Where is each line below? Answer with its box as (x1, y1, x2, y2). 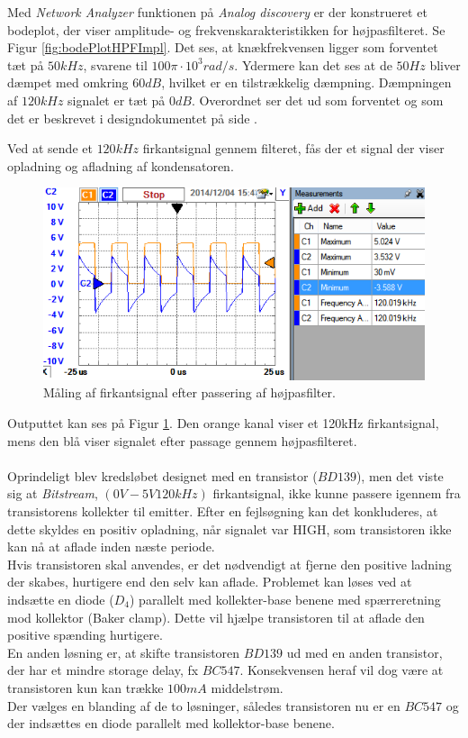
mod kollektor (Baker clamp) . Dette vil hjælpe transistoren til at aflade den (7, 607, 425, 626)
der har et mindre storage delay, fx (7, 661, 199, 679)
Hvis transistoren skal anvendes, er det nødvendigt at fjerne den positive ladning (7, 554, 452, 573)
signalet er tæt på (67, 90, 166, 109)
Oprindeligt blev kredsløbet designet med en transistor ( (7, 466, 318, 485)
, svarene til (83, 55, 148, 74)
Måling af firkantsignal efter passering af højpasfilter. (43, 383, 336, 402)
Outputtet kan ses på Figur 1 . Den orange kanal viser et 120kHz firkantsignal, (7, 414, 439, 433)
